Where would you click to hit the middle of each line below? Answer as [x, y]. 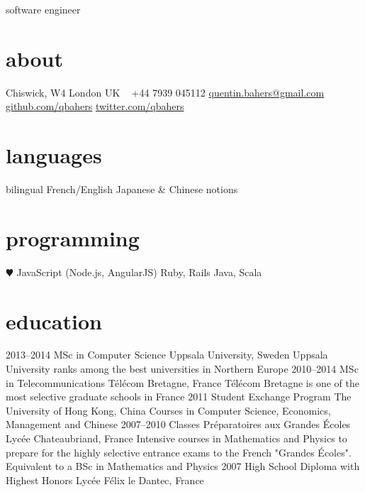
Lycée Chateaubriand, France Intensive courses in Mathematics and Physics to [176, 438]
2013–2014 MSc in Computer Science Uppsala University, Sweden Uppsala [167, 355]
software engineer [43, 9]
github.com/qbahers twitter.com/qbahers [95, 106]
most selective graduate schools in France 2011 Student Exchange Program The [179, 397]
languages [54, 155]
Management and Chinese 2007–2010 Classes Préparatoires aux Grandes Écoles [178, 424]
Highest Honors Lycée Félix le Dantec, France [105, 480]
